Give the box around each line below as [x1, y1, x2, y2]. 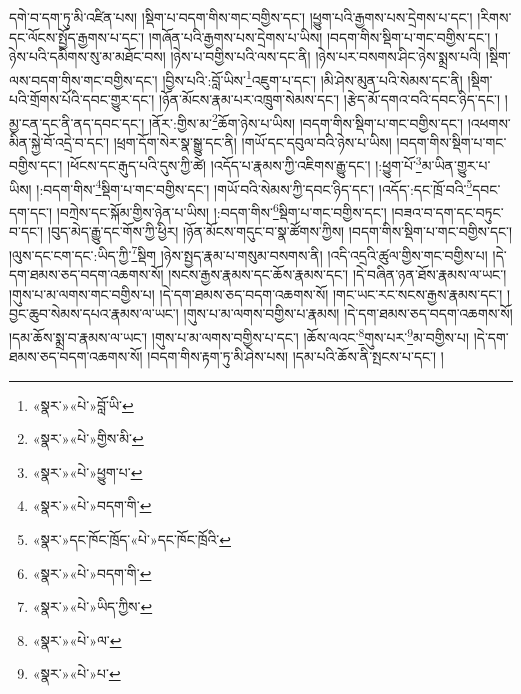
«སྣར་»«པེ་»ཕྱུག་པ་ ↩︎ [32, 461, 143, 482]
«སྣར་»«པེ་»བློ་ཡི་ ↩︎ [32, 394, 134, 415]
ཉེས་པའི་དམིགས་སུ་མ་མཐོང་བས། [9, 46, 166, 67]
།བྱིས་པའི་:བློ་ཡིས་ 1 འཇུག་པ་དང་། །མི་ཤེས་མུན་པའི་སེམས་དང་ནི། [162, 66, 463, 90]
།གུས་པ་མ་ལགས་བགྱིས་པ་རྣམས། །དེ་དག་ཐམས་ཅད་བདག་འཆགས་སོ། [183, 303, 513, 324]
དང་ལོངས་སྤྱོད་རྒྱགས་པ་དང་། [9, 26, 145, 47]
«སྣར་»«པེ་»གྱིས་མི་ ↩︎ [32, 428, 144, 449]
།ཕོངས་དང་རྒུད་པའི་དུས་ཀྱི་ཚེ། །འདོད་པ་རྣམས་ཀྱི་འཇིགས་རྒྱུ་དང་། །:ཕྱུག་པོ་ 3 [67, 152, 422, 176]
